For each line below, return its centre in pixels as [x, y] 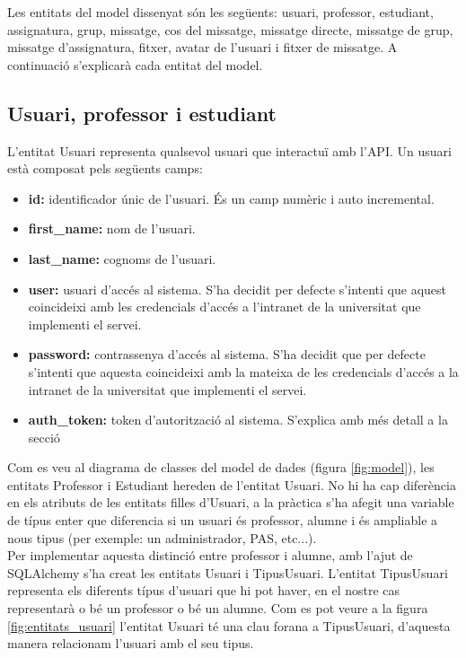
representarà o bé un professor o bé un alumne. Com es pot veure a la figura [218, 608]
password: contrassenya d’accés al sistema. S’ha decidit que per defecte [227, 354]
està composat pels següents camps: [105, 168]
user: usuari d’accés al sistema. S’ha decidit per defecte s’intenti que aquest [237, 289]
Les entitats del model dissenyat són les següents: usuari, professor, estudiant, [220, 12]
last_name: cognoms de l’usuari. [122, 258]
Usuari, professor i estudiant [142, 113]
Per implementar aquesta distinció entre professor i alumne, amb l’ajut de [210, 555]
